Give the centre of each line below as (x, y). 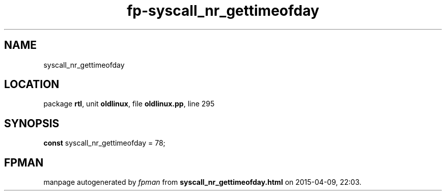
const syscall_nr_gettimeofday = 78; (104, 143)
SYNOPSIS (32, 123)
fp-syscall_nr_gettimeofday (223, 11)
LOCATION (32, 85)
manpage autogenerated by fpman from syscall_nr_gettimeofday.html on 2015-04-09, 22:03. (202, 182)
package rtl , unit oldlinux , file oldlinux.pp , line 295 (129, 104)
